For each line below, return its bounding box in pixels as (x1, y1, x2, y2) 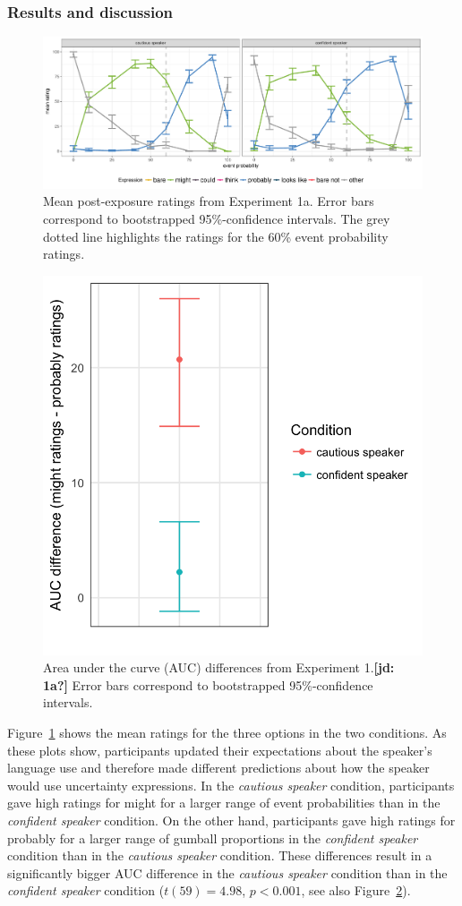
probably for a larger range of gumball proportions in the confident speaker (7, 828, 418, 847)
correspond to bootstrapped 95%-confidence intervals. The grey (43, 209, 390, 227)
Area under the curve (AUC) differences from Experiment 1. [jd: (43, 658, 395, 677)
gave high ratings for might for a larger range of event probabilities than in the (7, 793, 441, 812)
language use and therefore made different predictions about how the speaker (7, 758, 430, 777)
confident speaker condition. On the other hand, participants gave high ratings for (7, 811, 456, 830)
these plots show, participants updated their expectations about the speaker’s (7, 740, 432, 759)
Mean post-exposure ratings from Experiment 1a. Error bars (43, 192, 374, 210)
